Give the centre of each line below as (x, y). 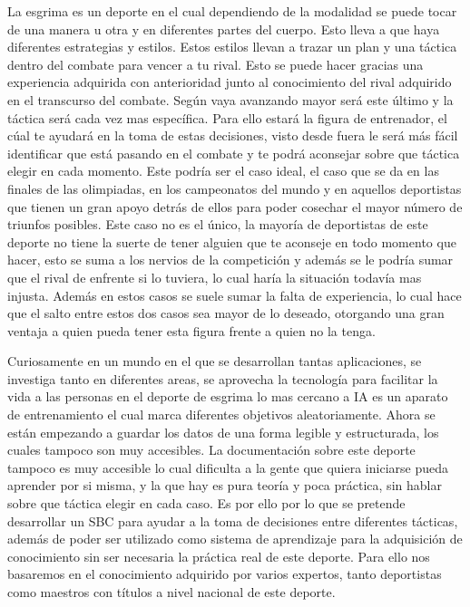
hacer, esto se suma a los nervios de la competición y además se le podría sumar (230, 260)
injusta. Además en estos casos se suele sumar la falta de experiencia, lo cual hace (235, 295)
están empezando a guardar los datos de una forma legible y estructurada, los (223, 432)
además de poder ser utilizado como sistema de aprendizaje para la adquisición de (235, 539)
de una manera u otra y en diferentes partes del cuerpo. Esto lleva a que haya (224, 29)
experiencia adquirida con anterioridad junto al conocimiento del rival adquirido (230, 82)
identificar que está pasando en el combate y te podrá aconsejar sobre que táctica (234, 153)
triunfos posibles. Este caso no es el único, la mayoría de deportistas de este (218, 224)
